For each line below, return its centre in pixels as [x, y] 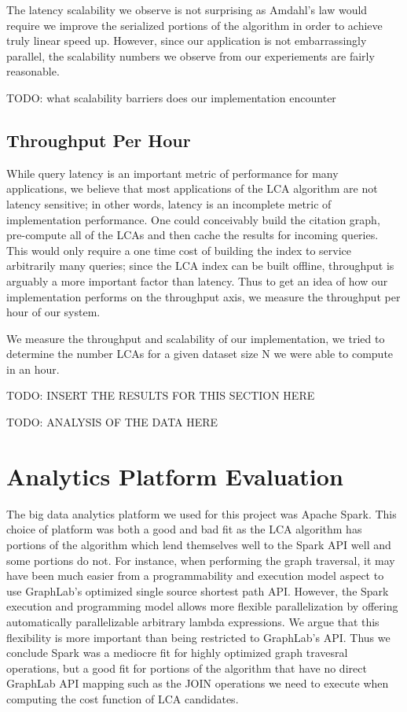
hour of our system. [53, 312]
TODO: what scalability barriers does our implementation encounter [171, 97]
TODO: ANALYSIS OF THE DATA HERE [112, 422]
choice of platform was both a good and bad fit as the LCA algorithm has [184, 529]
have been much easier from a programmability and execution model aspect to [195, 576]
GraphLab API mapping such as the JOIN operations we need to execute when [198, 683]
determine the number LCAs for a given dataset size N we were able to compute [200, 354]
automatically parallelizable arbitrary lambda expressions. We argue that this [193, 621]
